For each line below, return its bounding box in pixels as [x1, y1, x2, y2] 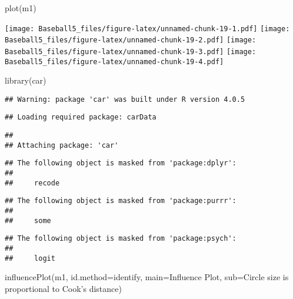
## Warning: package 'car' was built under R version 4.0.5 [5, 95, 245, 104]
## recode [5, 178, 60, 187]
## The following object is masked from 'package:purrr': [5, 197, 237, 205]
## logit [5, 254, 55, 263]
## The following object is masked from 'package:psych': [5, 234, 237, 243]
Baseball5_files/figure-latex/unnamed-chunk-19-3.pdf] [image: [5, 47, 257, 56]
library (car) [5, 74, 46, 87]
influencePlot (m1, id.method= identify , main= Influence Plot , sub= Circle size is [5, 271, 289, 283]
